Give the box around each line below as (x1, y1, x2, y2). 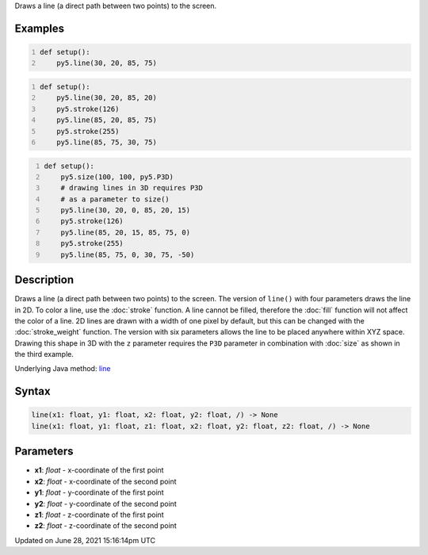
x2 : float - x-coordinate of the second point (34, 477, 178, 486)
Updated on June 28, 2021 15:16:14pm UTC (14, 535, 156, 545)
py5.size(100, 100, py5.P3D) (60, 172, 174, 182)
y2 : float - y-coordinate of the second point (34, 499, 178, 508)
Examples (14, 21, 65, 35)
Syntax (14, 385, 51, 398)
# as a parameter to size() (60, 194, 170, 204)
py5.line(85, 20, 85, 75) (56, 116, 158, 124)
